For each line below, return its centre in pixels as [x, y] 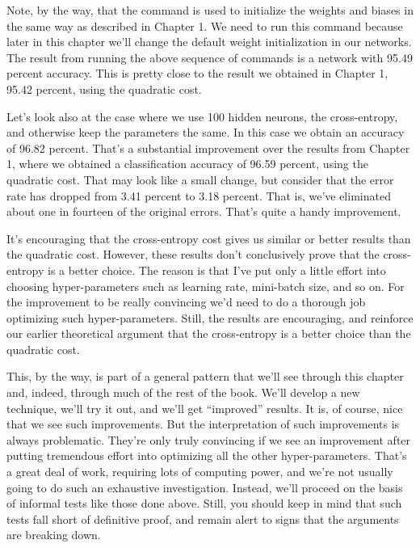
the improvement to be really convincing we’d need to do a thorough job [186, 302]
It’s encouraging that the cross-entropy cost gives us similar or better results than [209, 238]
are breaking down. [54, 535]
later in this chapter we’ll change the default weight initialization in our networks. [209, 42]
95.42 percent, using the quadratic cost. [104, 89]
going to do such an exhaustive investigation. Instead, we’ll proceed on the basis [205, 487]
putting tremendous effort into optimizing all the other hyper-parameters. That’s [207, 455]
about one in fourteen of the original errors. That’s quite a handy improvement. [204, 211]
